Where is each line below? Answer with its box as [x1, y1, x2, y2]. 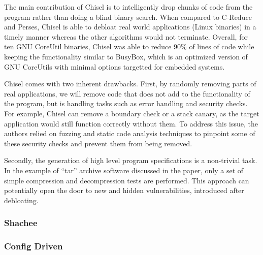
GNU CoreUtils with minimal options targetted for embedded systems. [4, 61, 225, 72]
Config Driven [4, 240, 63, 252]
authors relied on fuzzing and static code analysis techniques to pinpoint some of [4, 128, 255, 139]
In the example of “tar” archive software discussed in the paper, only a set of [4, 165, 244, 175]
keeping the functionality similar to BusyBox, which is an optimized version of [4, 51, 248, 61]
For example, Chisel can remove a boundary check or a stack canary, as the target [4, 108, 259, 118]
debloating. [4, 195, 39, 205]
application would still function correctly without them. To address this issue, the [4, 118, 258, 129]
